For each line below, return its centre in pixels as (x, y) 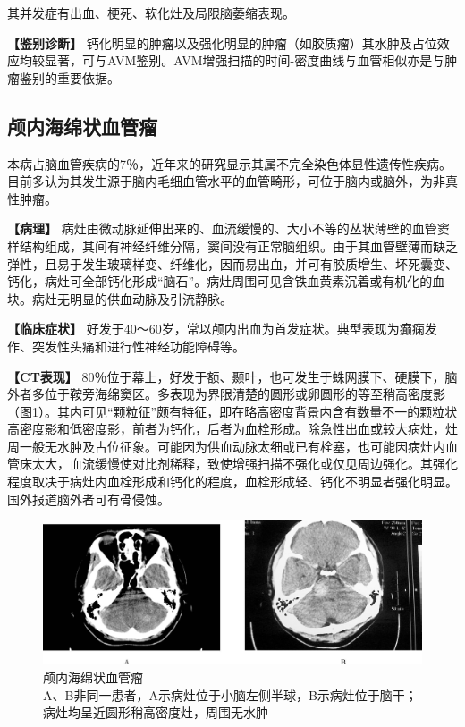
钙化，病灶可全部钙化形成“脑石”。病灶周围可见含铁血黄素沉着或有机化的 (220, 281)
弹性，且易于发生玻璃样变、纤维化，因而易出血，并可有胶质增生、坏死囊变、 (232, 263)
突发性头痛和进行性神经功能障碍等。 (138, 346)
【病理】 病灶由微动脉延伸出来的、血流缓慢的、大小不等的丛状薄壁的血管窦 (228, 228)
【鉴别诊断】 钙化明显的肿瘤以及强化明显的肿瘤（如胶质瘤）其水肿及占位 (222, 42)
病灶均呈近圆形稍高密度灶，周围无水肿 (156, 712)
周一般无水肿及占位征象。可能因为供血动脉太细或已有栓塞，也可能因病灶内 (226, 446)
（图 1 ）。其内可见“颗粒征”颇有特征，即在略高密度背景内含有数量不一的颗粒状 (232, 411)
